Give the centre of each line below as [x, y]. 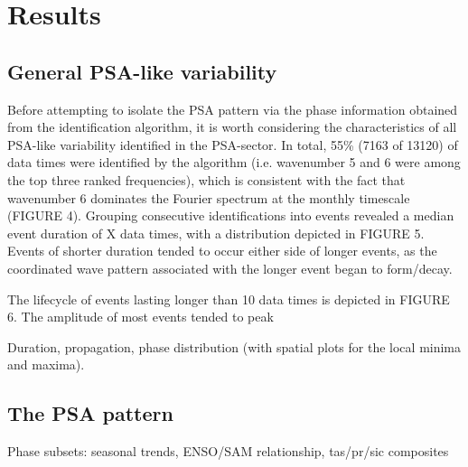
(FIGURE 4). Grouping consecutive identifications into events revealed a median [231, 215]
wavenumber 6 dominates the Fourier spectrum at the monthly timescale [209, 197]
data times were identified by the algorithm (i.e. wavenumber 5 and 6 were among [234, 162]
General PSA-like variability [142, 71]
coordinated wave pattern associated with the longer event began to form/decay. [230, 268]
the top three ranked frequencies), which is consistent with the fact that [206, 179]
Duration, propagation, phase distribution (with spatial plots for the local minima [234, 346]
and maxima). [46, 364]
